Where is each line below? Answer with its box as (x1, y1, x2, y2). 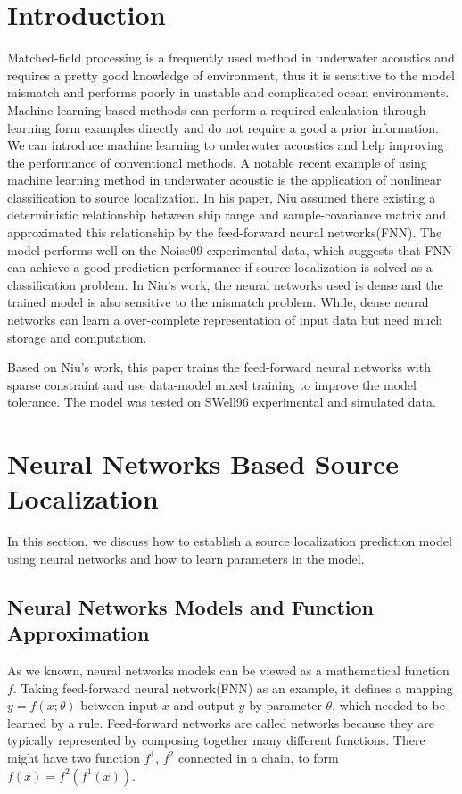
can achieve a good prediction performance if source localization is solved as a (7, 258, 433, 277)
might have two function (7, 749, 140, 767)
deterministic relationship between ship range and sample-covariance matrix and (7, 205, 447, 224)
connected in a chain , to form (177, 749, 339, 767)
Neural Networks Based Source (7, 445, 400, 482)
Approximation (7, 619, 150, 647)
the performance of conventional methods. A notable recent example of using (7, 153, 427, 171)
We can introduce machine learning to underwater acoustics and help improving (7, 136, 444, 154)
